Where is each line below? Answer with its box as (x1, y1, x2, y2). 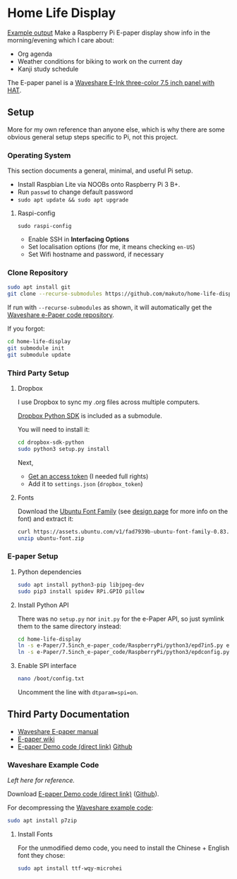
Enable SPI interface (17, 662, 77, 670)
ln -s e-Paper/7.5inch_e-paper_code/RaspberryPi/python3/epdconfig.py (17, 649, 230, 656)
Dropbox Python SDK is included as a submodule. (17, 412, 162, 420)
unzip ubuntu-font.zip (17, 534, 85, 542)
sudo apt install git (7, 284, 71, 291)
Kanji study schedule (17, 64, 79, 73)
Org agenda (17, 50, 53, 58)
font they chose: (17, 851, 66, 860)
